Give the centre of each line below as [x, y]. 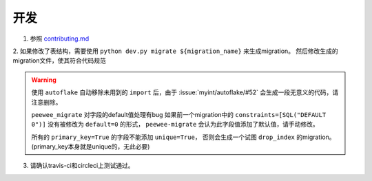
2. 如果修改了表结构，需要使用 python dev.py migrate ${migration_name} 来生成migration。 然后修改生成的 [176, 51]
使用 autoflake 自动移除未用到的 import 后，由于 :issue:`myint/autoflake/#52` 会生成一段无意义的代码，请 [185, 92]
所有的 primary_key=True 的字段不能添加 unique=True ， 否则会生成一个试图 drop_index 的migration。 [183, 137]
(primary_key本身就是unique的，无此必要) [91, 147]
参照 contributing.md [60, 39]
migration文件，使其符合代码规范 [60, 61]
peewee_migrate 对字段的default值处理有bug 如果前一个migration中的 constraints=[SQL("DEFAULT [179, 114]
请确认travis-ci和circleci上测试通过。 [82, 166]
